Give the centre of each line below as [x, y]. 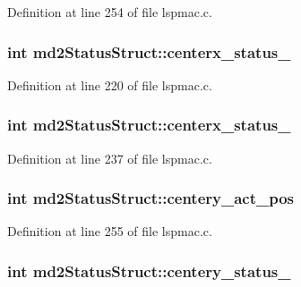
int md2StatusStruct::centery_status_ [149, 270]
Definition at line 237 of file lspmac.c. [110, 158]
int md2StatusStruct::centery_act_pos [151, 198]
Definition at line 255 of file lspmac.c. [110, 231]
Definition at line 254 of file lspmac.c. [110, 12]
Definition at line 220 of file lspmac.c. [110, 84]
